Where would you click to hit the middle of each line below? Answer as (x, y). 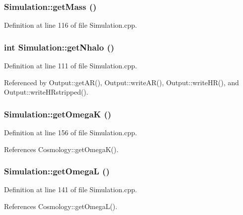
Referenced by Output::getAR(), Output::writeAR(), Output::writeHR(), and (121, 82)
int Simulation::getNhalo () (59, 47)
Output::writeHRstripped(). (46, 92)
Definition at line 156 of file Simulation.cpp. (71, 133)
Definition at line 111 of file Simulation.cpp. (71, 66)
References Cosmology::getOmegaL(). (61, 206)
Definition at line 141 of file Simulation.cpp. (71, 189)
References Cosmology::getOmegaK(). (61, 149)
